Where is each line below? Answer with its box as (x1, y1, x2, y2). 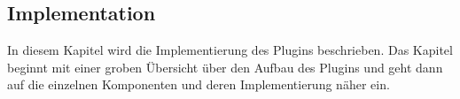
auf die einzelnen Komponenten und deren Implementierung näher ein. (7, 75, 390, 94)
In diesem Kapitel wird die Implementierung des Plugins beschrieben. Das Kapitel (7, 41, 453, 59)
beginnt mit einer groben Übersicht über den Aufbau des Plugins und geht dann (7, 57, 443, 76)
